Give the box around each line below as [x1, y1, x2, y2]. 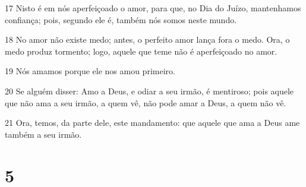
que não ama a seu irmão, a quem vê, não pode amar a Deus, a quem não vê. [5, 96, 286, 109]
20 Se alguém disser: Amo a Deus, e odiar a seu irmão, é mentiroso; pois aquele [5, 84, 294, 97]
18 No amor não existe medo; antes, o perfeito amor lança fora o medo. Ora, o [5, 33, 290, 46]
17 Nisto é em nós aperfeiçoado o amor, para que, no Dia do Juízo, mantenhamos [5, 2, 301, 14]
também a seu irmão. [5, 128, 82, 140]
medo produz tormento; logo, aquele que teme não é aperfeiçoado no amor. [5, 45, 277, 57]
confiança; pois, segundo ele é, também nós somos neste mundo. [5, 13, 237, 26]
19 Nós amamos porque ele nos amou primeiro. [5, 65, 175, 77]
